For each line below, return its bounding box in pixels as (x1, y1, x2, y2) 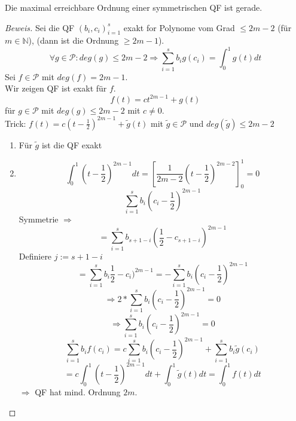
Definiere (19, 249, 52, 262)
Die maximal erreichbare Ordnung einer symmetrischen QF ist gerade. (5, 1, 263, 13)
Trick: (5, 117, 26, 129)
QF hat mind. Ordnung (35, 385, 121, 398)
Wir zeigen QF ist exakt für (5, 82, 107, 94)
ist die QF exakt (41, 138, 102, 151)
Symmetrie (19, 213, 59, 225)
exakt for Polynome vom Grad (123, 21, 235, 33)
